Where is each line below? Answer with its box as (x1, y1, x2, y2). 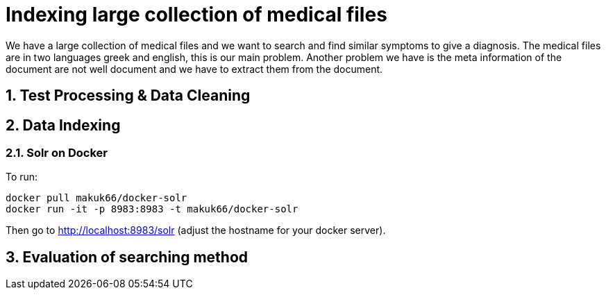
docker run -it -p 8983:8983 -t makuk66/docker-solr (6, 203, 298, 215)
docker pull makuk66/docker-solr (6, 192, 187, 204)
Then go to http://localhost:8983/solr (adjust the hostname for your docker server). (6, 224, 386, 237)
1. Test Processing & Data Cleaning (6, 87, 251, 105)
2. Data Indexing (6, 116, 121, 134)
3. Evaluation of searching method (6, 248, 249, 266)
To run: (6, 171, 38, 183)
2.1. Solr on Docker (6, 146, 108, 160)
